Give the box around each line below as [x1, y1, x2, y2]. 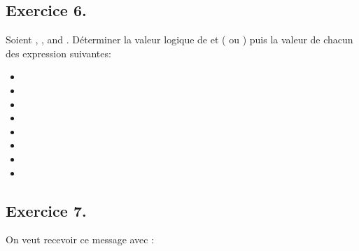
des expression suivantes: [6, 45, 111, 60]
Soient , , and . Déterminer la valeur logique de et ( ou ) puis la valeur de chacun [6, 32, 353, 47]
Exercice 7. [6, 199, 87, 221]
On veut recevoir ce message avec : [6, 232, 155, 247]
